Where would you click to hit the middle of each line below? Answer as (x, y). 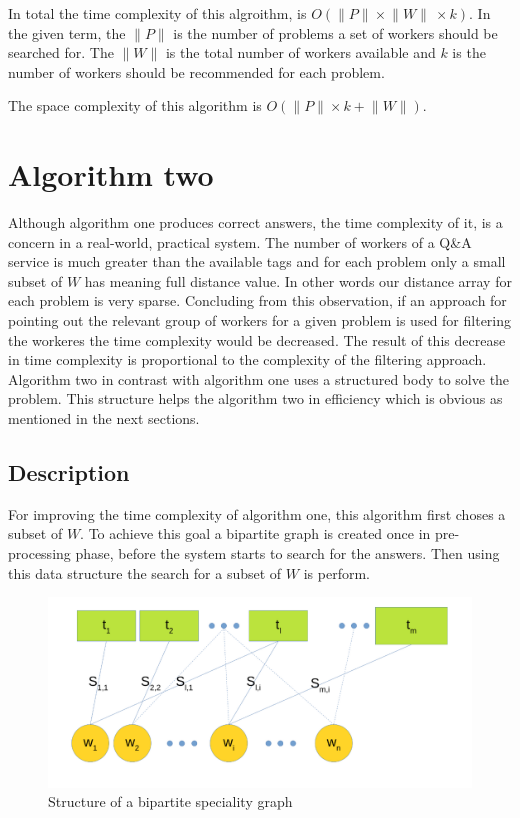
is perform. (336, 572)
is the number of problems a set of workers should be (335, 32)
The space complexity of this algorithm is (135, 105)
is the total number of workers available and (300, 52)
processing (39, 553)
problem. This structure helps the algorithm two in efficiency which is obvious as (255, 398)
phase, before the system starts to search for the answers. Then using (287, 553)
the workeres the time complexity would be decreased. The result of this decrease (257, 339)
